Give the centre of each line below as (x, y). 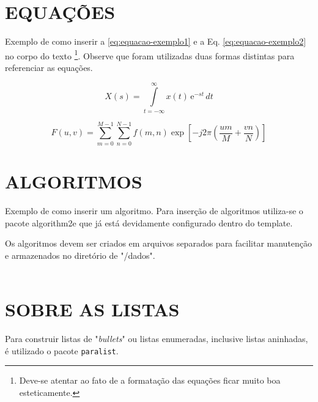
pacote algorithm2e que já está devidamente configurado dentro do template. (149, 222)
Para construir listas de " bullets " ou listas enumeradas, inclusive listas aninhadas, (157, 339)
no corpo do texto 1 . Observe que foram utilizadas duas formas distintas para (150, 54)
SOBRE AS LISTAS (92, 309)
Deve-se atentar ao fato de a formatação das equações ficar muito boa (150, 380)
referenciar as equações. (49, 67)
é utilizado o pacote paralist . (62, 350)
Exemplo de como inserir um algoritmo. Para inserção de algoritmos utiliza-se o (154, 210)
